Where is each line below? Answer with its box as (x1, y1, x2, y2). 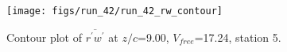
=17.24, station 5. (194, 28, 281, 45)
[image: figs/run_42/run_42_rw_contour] (6, 6, 223, 17)
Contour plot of (6, 28, 82, 45)
